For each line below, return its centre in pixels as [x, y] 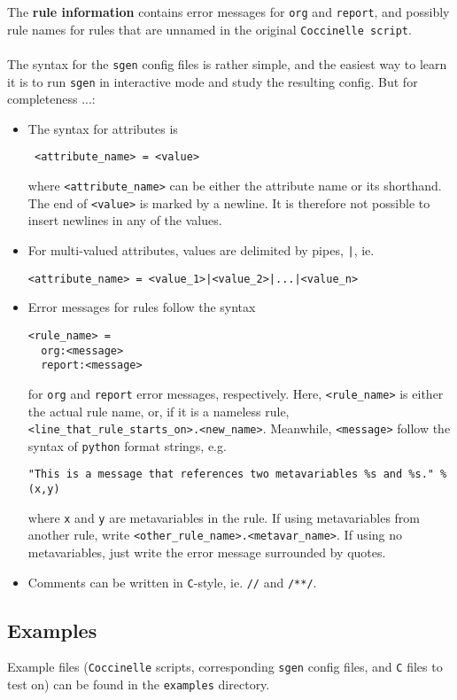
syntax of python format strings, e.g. [127, 445]
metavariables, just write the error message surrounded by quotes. [207, 552]
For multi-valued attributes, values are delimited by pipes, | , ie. [201, 249]
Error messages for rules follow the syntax [142, 307]
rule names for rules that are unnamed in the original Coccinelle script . [209, 29]
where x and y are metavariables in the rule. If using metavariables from [224, 517]
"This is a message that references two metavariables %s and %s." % [237, 474]
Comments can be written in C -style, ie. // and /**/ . [172, 582]
